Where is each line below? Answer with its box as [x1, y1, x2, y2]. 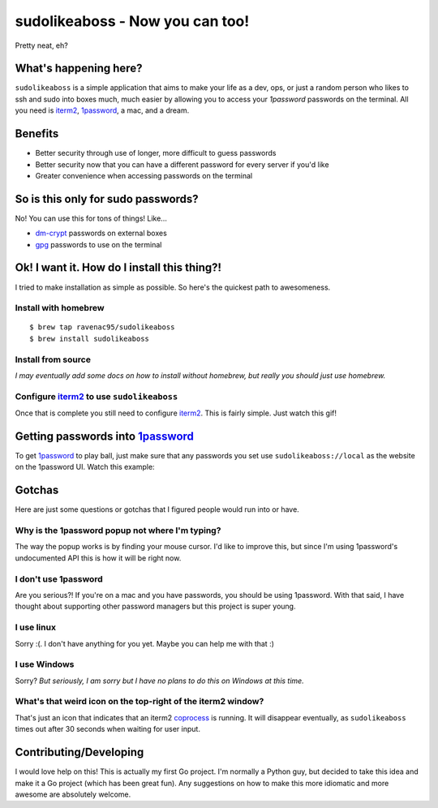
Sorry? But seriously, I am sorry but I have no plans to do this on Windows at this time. [15, 676, 304, 686]
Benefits [15, 127, 59, 141]
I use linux [15, 621, 57, 633]
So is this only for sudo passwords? [15, 191, 199, 206]
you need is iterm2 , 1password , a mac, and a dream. [15, 105, 190, 115]
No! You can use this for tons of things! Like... [15, 213, 168, 223]
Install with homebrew [15, 303, 105, 314]
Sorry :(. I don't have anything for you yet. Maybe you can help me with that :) [15, 638, 275, 648]
